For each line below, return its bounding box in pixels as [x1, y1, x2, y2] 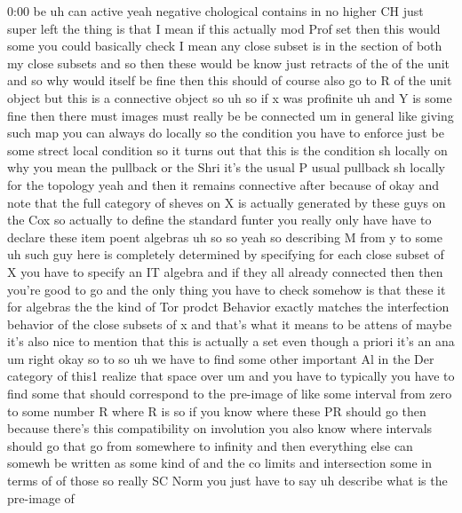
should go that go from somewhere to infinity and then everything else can [7, 436, 413, 454]
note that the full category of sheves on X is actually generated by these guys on [7, 193, 446, 211]
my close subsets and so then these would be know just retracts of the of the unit [7, 53, 450, 72]
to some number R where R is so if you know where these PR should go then [7, 401, 426, 420]
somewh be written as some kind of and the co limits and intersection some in [7, 454, 433, 472]
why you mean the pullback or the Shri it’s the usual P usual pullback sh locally [7, 158, 445, 177]
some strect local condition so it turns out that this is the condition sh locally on [7, 140, 448, 159]
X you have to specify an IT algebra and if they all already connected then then [7, 262, 443, 280]
